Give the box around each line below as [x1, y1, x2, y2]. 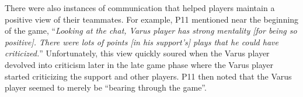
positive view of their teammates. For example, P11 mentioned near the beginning [5, 13, 299, 25]
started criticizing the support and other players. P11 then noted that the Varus [5, 70, 292, 82]
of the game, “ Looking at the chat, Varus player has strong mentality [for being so [5, 24, 297, 37]
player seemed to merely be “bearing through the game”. [5, 81, 207, 94]
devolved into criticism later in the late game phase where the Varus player [5, 58, 274, 70]
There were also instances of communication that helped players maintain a [5, 2, 275, 13]
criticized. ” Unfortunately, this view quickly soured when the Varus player [5, 47, 270, 59]
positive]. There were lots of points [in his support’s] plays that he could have [5, 35, 278, 48]
